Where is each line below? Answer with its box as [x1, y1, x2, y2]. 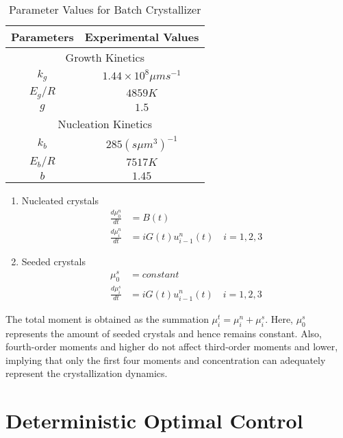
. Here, [265, 311, 293, 326]
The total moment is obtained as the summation [5, 311, 209, 326]
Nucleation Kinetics [58, 115, 152, 132]
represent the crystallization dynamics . [5, 366, 168, 380]
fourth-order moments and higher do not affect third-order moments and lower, [5, 339, 338, 354]
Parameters [11, 29, 74, 45]
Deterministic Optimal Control [5, 406, 303, 435]
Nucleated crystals [21, 193, 99, 207]
